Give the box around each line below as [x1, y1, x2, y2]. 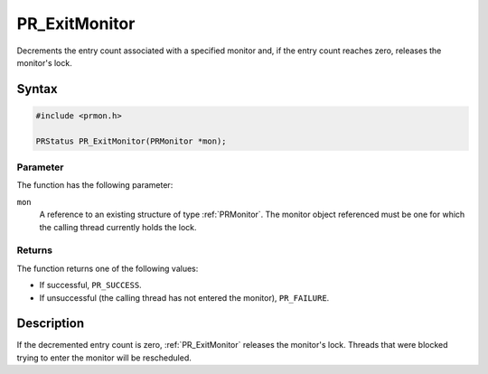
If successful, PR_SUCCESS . [39, 280, 142, 291]
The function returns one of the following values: [16, 263, 199, 274]
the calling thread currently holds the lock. [39, 221, 197, 232]
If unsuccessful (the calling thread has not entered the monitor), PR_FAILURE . [39, 292, 330, 303]
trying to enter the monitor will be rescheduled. [16, 352, 192, 363]
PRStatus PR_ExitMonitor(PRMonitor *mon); [35, 136, 227, 146]
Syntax [16, 81, 58, 97]
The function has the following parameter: [16, 180, 174, 191]
